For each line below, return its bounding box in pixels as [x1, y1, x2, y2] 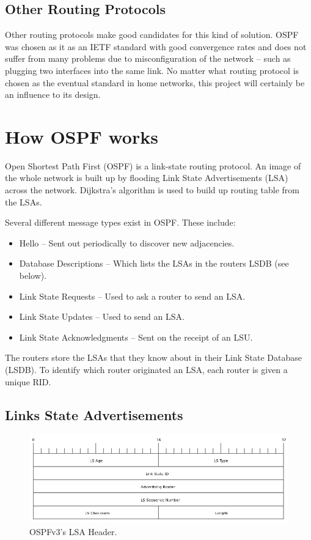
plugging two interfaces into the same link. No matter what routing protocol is [5, 64, 299, 76]
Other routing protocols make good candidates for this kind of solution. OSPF [5, 28, 299, 41]
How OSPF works [5, 124, 158, 149]
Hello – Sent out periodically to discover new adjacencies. [19, 236, 235, 249]
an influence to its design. [5, 88, 101, 101]
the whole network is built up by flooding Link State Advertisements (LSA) [5, 171, 288, 184]
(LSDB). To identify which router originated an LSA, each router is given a [5, 363, 288, 376]
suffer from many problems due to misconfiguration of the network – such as [5, 52, 291, 65]
